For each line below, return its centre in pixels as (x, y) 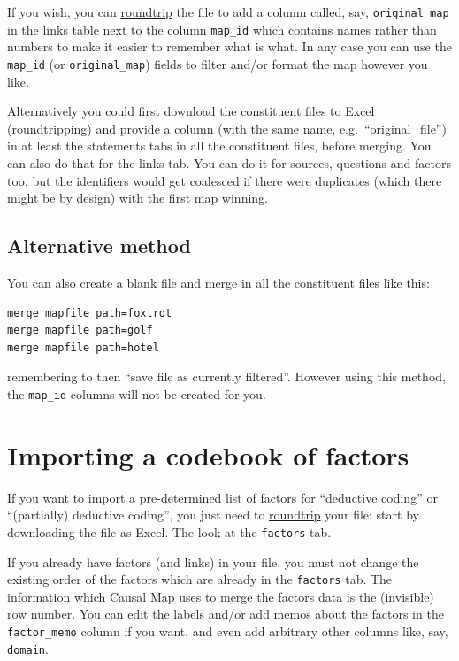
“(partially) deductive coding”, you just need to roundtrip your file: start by (213, 515)
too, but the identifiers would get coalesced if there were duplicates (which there (225, 180)
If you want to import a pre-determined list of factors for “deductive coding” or (222, 497)
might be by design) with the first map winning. (138, 198)
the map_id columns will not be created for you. (137, 393)
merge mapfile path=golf (80, 330)
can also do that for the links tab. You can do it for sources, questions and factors (229, 162)
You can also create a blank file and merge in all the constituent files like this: (218, 282)
